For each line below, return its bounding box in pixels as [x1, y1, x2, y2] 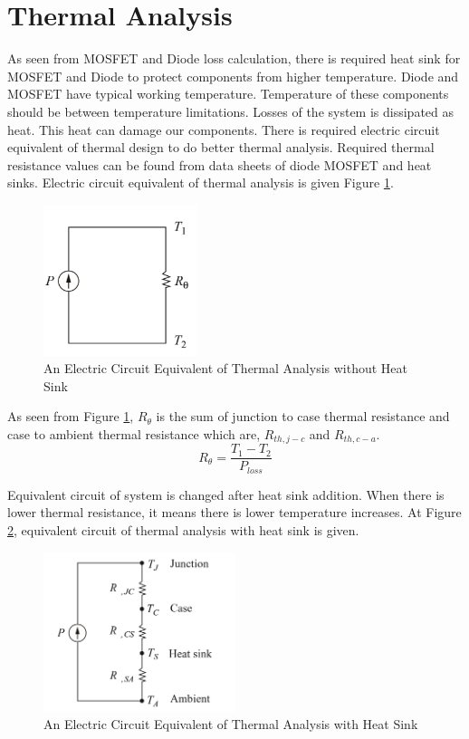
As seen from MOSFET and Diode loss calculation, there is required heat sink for [7, 49, 461, 68]
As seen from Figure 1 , [7, 407, 134, 426]
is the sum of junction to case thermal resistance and [156, 407, 450, 426]
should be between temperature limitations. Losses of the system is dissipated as [7, 101, 455, 120]
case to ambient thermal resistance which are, [7, 424, 261, 443]
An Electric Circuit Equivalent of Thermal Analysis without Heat [43, 359, 408, 378]
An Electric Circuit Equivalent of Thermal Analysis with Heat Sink [43, 715, 418, 734]
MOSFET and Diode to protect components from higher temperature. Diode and [7, 66, 459, 85]
